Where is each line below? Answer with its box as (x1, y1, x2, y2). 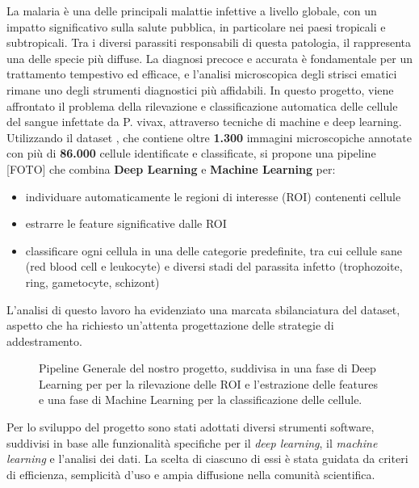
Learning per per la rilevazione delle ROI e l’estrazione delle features (39, 375, 378, 392)
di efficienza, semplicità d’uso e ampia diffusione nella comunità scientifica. (6, 465, 375, 482)
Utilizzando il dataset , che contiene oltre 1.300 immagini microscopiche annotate (6, 128, 412, 145)
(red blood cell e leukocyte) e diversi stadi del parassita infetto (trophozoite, (25, 258, 403, 275)
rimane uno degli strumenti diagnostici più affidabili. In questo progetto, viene (6, 81, 394, 98)
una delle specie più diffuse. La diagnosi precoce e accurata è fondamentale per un (6, 49, 413, 66)
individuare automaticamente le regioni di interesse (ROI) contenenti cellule (25, 187, 401, 204)
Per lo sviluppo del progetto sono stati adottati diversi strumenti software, (6, 419, 375, 435)
